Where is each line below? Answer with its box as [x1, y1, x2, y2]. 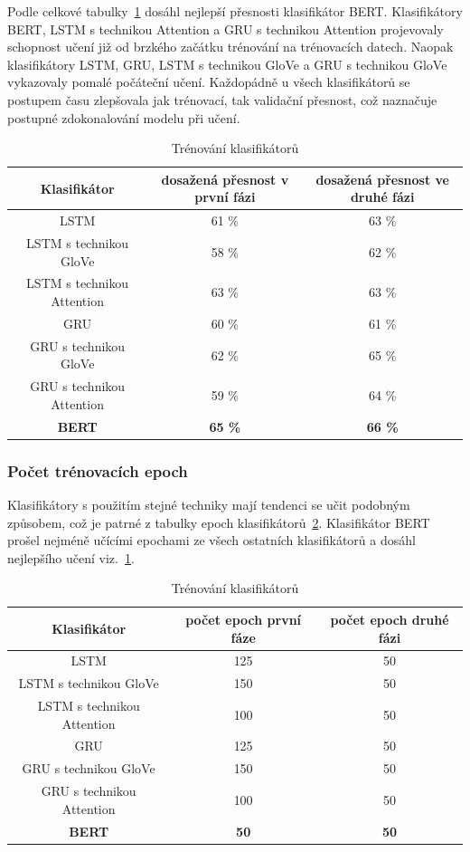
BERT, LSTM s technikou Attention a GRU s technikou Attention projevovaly [7, 19, 444, 38]
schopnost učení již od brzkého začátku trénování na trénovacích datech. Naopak [7, 37, 454, 56]
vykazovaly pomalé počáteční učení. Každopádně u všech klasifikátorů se [7, 72, 410, 91]
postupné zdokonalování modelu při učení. [7, 108, 240, 127]
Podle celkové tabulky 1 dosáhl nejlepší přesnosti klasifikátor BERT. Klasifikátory [7, 2, 463, 20]
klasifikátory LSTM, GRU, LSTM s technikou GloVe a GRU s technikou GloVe [7, 54, 447, 73]
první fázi [194, 187, 256, 206]
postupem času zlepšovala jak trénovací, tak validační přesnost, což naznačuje [7, 90, 437, 109]
